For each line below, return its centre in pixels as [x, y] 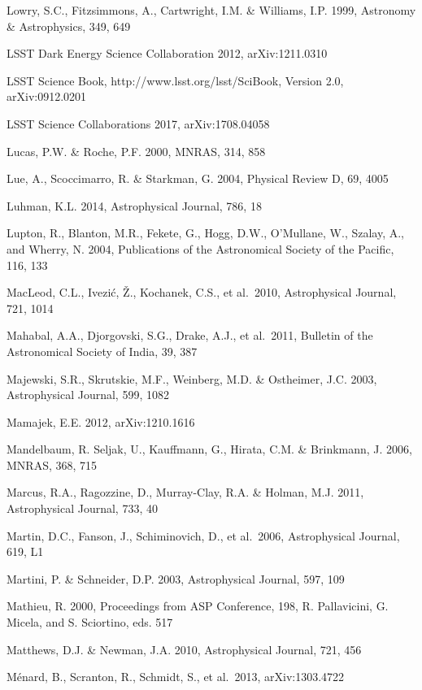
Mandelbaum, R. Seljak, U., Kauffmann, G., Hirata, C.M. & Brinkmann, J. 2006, [209, 449]
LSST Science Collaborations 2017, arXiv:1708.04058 [138, 123]
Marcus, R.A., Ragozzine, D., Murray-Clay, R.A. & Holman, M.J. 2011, [185, 492]
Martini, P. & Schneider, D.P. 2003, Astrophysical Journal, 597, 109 [176, 578]
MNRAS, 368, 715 [52, 464]
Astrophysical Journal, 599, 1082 [88, 395]
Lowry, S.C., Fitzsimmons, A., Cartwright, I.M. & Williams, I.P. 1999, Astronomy [211, 10]
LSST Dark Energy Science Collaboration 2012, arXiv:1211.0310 [167, 53]
